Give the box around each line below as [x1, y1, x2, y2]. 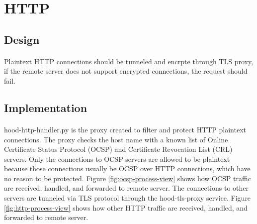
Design [4, 31, 40, 47]
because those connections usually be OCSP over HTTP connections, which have [4, 163, 251, 174]
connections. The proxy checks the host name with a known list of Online [4, 134, 228, 144]
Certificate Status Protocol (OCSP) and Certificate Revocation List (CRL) [4, 144, 233, 154]
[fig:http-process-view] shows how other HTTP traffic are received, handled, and [4, 202, 248, 213]
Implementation [4, 100, 87, 115]
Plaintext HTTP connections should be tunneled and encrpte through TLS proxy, [4, 56, 254, 66]
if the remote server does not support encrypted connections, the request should [4, 66, 248, 76]
